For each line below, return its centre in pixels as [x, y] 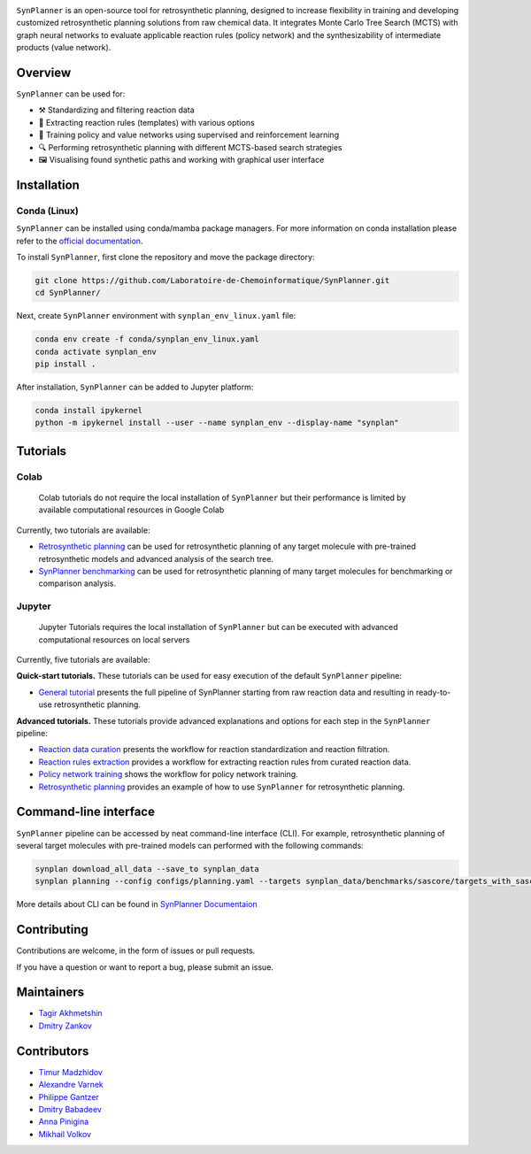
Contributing [52, 930]
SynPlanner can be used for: [71, 94]
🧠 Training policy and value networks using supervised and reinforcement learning [189, 135]
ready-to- [433, 692]
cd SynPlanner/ [68, 293]
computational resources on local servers [114, 639]
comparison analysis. [77, 583]
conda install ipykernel [89, 411]
